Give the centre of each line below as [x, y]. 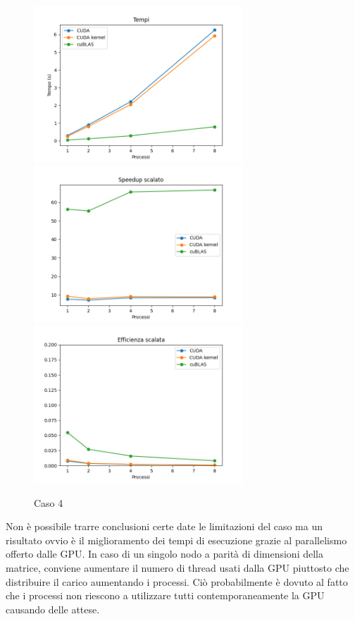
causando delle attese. [53, 609]
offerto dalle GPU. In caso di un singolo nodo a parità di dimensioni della [164, 554]
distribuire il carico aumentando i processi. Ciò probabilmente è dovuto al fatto [177, 581]
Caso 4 [49, 502]
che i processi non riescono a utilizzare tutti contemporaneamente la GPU [165, 595]
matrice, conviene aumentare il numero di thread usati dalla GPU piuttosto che [177, 567]
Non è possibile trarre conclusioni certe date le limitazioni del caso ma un [164, 526]
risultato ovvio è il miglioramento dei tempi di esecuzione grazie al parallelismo [176, 540]
